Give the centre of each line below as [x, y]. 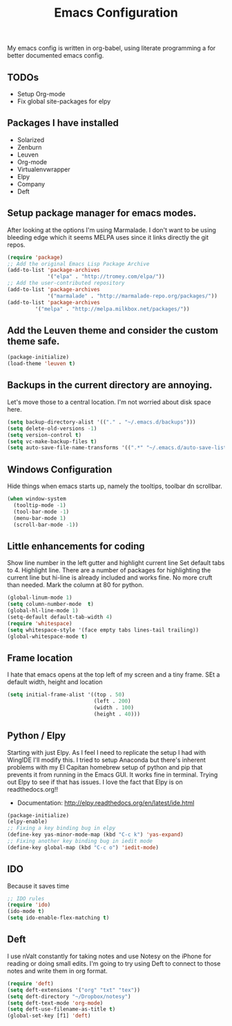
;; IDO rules [26, 898]
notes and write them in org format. [58, 971]
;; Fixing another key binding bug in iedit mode [80, 841]
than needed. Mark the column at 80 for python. [76, 585]
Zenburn [29, 147]
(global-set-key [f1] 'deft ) [49, 1016]
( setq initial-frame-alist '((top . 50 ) [66, 695]
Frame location [40, 658]
